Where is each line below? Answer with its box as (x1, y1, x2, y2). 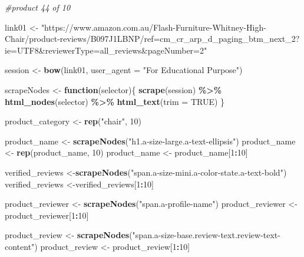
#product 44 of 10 (5, 1, 71, 13)
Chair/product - (5, 32, 60, 45)
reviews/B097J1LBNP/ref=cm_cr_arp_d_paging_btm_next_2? (60, 32, 300, 45)
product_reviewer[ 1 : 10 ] (5, 209, 89, 221)
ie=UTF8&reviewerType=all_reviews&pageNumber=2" (5, 44, 207, 56)
